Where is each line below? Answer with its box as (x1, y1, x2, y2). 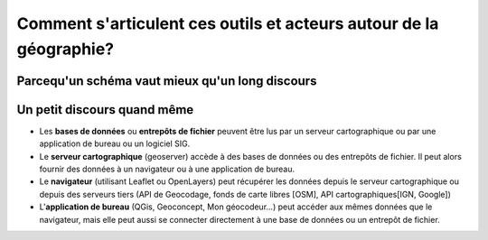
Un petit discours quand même (16, 102, 194, 117)
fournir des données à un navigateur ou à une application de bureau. (39, 163, 296, 175)
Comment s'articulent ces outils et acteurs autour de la (16, 14, 439, 33)
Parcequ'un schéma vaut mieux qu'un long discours (16, 73, 317, 88)
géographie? (16, 39, 115, 59)
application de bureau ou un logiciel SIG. (39, 138, 191, 149)
